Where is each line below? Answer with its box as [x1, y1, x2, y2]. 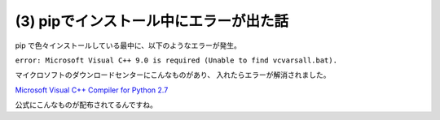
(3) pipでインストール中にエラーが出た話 [15, 12, 289, 30]
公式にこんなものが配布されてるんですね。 [15, 100, 158, 109]
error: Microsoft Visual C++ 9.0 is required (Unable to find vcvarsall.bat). [15, 55, 338, 65]
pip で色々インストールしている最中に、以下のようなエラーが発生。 [15, 41, 242, 50]
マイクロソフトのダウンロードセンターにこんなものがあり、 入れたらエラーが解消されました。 [15, 70, 331, 80]
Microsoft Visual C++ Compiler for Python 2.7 [15, 85, 169, 95]
